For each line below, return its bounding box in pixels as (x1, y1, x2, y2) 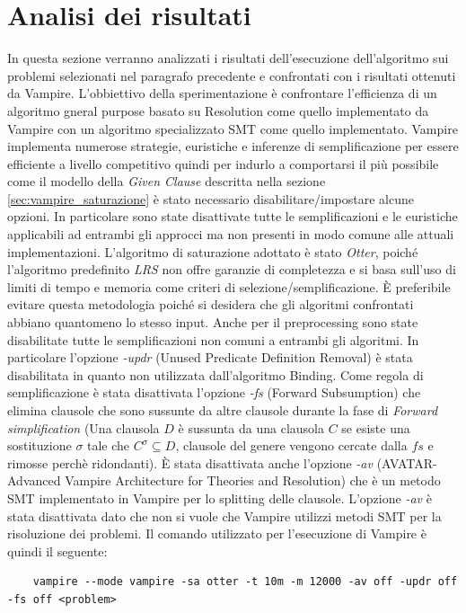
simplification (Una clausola (7, 418, 160, 437)
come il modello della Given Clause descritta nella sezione (7, 172, 326, 191)
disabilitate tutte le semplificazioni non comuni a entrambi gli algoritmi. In (7, 330, 419, 349)
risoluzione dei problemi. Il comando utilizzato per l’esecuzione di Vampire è (7, 524, 426, 543)
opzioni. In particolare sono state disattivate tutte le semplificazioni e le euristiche (7, 207, 458, 226)
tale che (87, 436, 130, 455)
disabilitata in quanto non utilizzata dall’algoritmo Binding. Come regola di (7, 365, 424, 384)
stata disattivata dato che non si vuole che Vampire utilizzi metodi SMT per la (7, 506, 442, 525)
